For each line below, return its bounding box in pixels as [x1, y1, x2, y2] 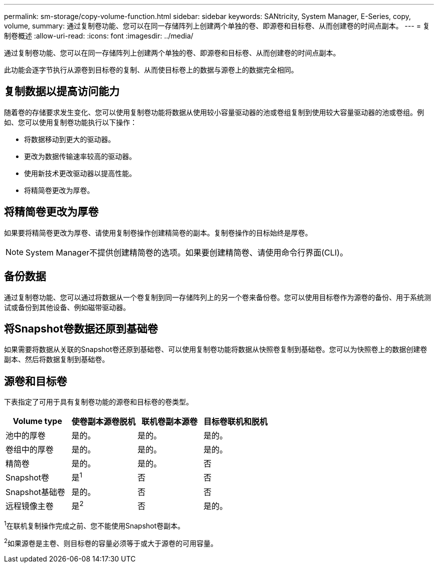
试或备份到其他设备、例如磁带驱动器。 [4, 302, 130, 311]
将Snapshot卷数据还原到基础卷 [4, 322, 158, 335]
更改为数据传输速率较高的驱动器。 [24, 151, 136, 160]
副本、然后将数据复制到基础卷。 [4, 355, 109, 364]
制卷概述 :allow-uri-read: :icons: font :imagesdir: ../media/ [4, 31, 193, 40]
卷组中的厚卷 [5, 444, 54, 455]
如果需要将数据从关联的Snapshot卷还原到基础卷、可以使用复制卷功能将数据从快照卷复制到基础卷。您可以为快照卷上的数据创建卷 [4, 345, 427, 354]
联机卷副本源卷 [141, 416, 198, 427]
